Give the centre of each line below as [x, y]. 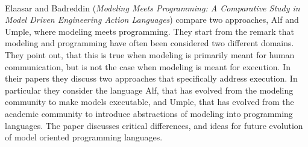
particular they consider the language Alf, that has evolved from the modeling [149, 90]
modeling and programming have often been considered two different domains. [149, 43]
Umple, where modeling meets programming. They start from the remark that [149, 31]
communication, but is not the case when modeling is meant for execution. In [148, 66]
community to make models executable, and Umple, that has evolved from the [149, 102]
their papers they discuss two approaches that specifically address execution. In [151, 78]
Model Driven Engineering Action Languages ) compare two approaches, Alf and [152, 19]
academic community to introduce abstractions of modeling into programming [149, 113]
